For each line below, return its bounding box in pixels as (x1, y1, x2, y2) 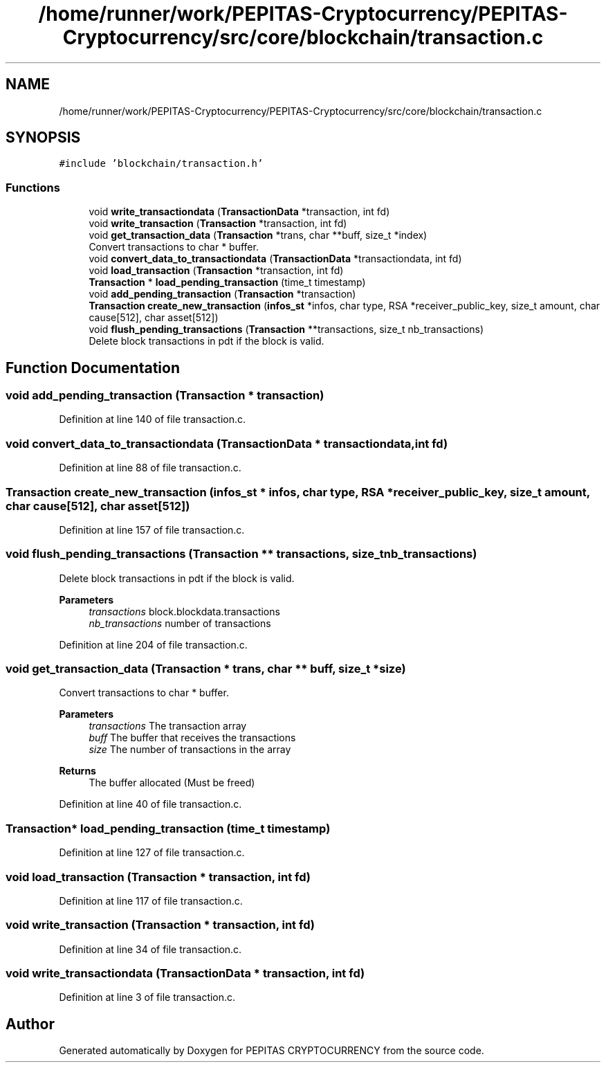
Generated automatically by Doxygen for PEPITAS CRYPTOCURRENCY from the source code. (59, 1044, 484, 1057)
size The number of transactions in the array (89, 743, 291, 756)
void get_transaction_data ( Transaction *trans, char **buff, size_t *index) (89, 229, 428, 242)
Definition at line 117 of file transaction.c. (59, 894, 243, 907)
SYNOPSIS (6, 129, 81, 147)
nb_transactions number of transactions (89, 617, 271, 629)
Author (6, 1015, 55, 1033)
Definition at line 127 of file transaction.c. (59, 847, 245, 859)
